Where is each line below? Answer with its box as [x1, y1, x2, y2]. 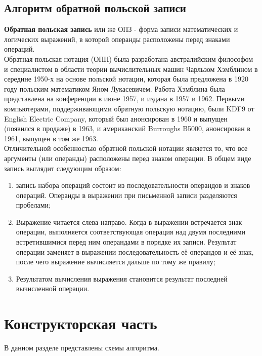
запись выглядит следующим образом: [4, 163, 121, 173]
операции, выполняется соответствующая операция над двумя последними [16, 226, 246, 237]
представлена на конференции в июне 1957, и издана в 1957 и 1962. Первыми [4, 93, 245, 104]
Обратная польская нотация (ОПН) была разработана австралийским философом [4, 53, 253, 64]
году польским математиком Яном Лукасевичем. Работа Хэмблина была [4, 83, 225, 94]
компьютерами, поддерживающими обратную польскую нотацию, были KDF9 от [4, 103, 254, 113]
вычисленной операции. [16, 283, 90, 294]
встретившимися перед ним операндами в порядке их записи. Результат [16, 236, 237, 247]
